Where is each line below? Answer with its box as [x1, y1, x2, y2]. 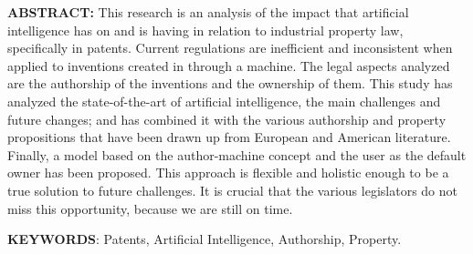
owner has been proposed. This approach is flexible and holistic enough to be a [7, 163, 449, 182]
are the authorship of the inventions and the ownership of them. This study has [7, 74, 453, 93]
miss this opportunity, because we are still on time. [7, 198, 293, 218]
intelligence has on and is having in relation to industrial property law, [7, 20, 404, 39]
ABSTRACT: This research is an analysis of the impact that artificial [7, 3, 409, 21]
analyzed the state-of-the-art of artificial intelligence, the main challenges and [7, 91, 441, 110]
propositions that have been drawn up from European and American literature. [7, 127, 451, 147]
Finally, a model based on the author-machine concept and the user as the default [7, 145, 467, 164]
